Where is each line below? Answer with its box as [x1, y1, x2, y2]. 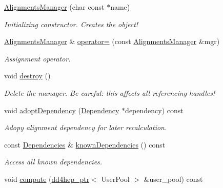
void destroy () [4, 70, 51, 81]
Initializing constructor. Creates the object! [4, 18, 138, 29]
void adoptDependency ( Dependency [4, 105, 119, 115]
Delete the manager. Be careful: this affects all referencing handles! [4, 87, 215, 98]
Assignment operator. [4, 53, 71, 64]
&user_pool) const [144, 173, 203, 184]
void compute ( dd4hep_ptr [4, 173, 90, 184]
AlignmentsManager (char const [4, 2, 105, 12]
